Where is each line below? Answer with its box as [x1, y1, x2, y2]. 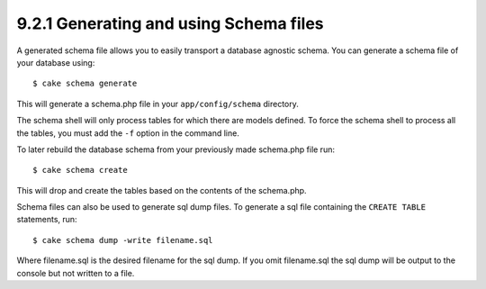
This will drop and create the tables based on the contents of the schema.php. [16, 185, 307, 195]
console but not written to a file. [16, 267, 135, 278]
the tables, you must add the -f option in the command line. [16, 127, 240, 139]
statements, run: [16, 214, 77, 225]
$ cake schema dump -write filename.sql [32, 235, 213, 245]
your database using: [16, 57, 95, 68]
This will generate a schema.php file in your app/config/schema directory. [16, 98, 299, 109]
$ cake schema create [32, 165, 128, 176]
